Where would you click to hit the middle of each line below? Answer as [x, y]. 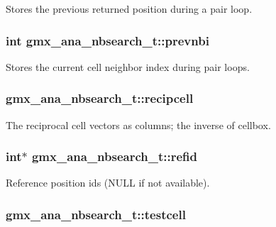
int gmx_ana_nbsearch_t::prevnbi [107, 40]
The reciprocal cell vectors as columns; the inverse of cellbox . [138, 124]
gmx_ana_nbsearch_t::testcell [96, 214]
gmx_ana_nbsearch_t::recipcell [100, 98]
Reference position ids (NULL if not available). [108, 183]
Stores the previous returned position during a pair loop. [129, 9]
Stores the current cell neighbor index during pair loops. [128, 66]
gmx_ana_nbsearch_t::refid [114, 156]
